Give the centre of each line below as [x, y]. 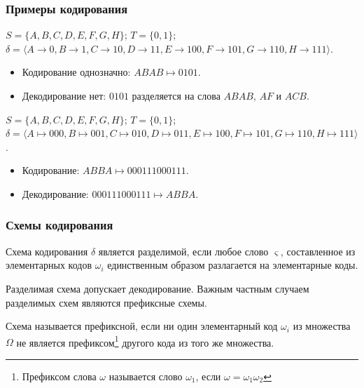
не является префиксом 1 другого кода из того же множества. [145, 341]
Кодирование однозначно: [76, 72]
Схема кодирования [47, 251]
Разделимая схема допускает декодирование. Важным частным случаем [157, 288]
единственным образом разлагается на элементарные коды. [233, 265]
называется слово [146, 376]
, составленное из [318, 251]
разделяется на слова [176, 95]
